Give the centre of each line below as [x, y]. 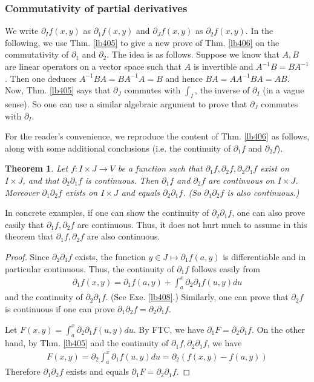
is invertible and [223, 66]
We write [22, 31]
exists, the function [110, 256]
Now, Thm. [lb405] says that [58, 90]
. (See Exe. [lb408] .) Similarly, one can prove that [197, 297]
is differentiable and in [264, 256]
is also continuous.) [263, 192]
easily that [25, 224]
